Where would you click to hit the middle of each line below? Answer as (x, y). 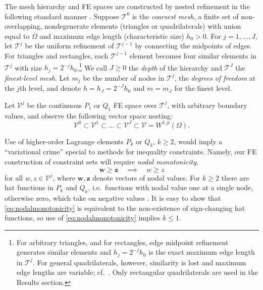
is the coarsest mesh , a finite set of (185, 16)
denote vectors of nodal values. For (146, 177)
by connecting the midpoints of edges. (194, 46)
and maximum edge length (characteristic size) (112, 36)
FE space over (135, 105)
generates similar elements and (64, 252)
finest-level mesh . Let (37, 77)
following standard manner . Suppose (62, 16)
